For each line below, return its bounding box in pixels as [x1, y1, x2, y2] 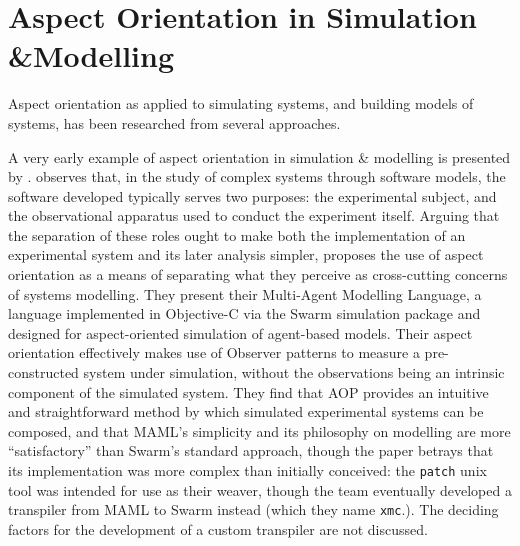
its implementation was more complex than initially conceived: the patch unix [8, 460, 487, 480]
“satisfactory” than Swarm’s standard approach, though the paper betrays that [8, 440, 494, 461]
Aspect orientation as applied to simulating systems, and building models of [8, 93, 474, 114]
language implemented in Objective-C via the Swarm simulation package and [8, 303, 481, 324]
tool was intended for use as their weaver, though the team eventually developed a [8, 479, 512, 500]
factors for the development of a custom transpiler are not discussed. [8, 518, 428, 539]
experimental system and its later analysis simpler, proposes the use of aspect [8, 244, 484, 265]
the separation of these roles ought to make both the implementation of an [8, 224, 466, 245]
